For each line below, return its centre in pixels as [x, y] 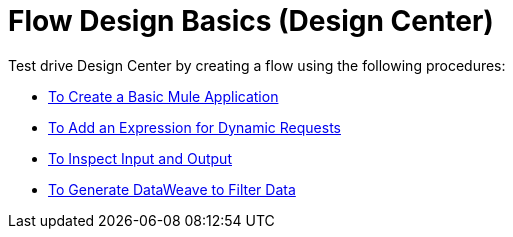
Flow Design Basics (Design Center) [251, 21]
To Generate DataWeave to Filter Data [172, 189]
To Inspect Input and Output [140, 158]
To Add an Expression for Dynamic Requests [194, 127]
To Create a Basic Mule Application [163, 96]
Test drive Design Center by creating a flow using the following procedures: [257, 65]
